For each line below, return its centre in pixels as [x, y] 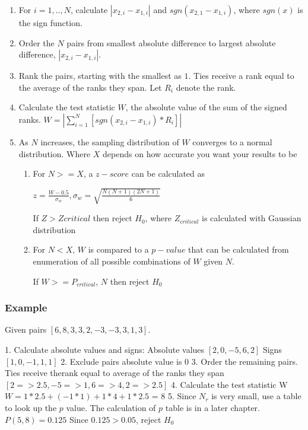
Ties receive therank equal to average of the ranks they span [115, 373]
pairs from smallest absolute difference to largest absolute [171, 42]
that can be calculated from [239, 249]
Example [26, 308]
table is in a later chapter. [212, 408]
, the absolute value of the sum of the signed [206, 107]
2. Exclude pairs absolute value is [121, 361]
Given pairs [26, 329]
